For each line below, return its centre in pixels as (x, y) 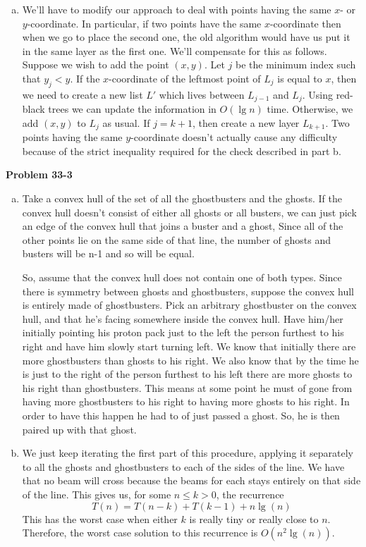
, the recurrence (250, 494)
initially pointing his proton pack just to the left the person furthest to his (183, 332)
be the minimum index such (295, 64)
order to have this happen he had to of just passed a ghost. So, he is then (181, 415)
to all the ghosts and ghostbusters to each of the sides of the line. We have (183, 466)
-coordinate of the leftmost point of (185, 78)
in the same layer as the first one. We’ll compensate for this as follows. (175, 50)
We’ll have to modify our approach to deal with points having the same (177, 9)
